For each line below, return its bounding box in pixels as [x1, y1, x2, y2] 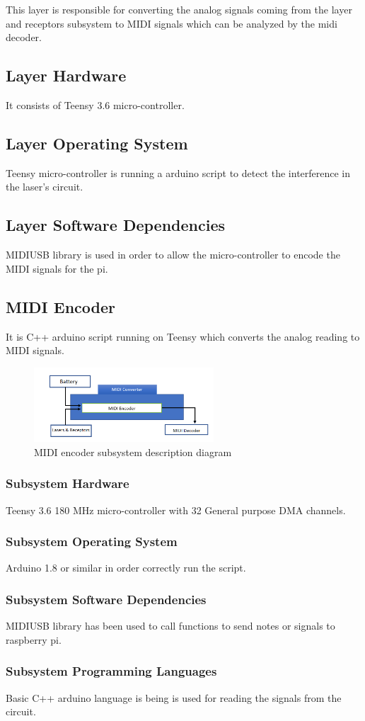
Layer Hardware [6, 64, 127, 86]
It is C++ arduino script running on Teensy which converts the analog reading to [6, 329, 360, 344]
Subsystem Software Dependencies [6, 591, 207, 608]
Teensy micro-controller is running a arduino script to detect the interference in [6, 165, 351, 180]
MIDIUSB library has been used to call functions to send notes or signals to [6, 618, 335, 633]
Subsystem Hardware [6, 475, 129, 492]
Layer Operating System [6, 132, 188, 154]
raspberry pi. [6, 632, 62, 647]
